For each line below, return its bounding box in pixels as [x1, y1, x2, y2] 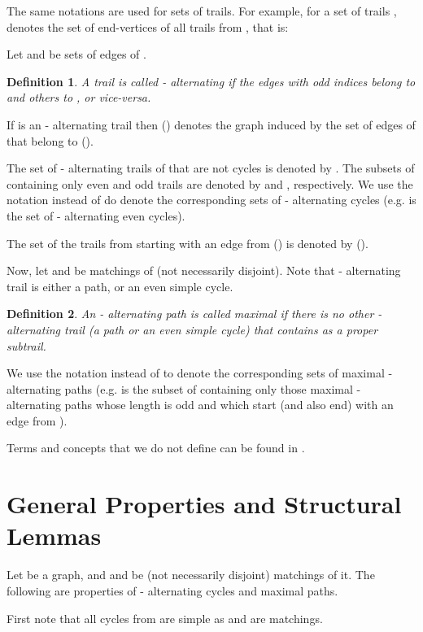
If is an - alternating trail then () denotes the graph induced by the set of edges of [7, 116, 416, 133]
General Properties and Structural [7, 487, 402, 521]
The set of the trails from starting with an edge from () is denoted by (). [7, 234, 368, 251]
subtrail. [7, 337, 46, 354]
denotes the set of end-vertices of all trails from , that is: [7, 18, 289, 35]
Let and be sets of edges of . [7, 46, 146, 63]
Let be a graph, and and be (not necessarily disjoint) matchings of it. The [7, 566, 375, 583]
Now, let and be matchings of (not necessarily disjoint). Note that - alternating [7, 262, 401, 279]
